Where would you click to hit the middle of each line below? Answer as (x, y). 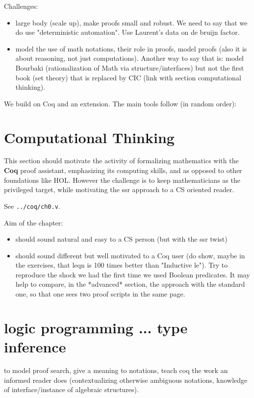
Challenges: (21, 6)
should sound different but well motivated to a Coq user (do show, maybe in (130, 255)
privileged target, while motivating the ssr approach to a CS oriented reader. (119, 189)
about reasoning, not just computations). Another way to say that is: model (130, 58)
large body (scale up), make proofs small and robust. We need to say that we (131, 22)
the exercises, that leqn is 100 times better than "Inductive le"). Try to (122, 265)
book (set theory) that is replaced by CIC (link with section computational (128, 77)
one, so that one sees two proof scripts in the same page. (100, 294)
